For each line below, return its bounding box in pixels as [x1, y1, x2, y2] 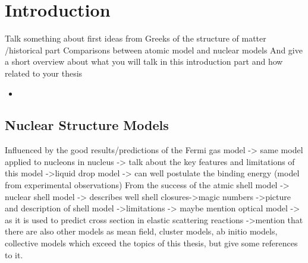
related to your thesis [5, 66, 83, 79]
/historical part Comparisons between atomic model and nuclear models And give [5, 43, 303, 56]
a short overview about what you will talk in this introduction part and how [5, 55, 283, 68]
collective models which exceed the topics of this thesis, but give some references [5, 237, 298, 249]
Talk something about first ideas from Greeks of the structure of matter [5, 32, 266, 45]
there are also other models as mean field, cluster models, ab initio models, [5, 225, 278, 237]
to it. [5, 248, 23, 261]
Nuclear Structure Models [5, 116, 169, 134]
